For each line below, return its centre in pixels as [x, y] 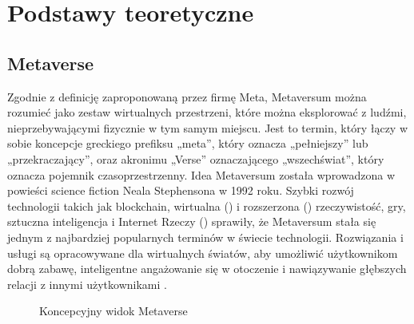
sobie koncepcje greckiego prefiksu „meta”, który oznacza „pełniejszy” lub [188, 143]
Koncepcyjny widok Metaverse [113, 311]
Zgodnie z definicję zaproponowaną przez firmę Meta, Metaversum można [187, 96]
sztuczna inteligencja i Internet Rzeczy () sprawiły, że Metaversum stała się [192, 221]
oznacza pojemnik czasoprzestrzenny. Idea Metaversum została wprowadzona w [201, 174]
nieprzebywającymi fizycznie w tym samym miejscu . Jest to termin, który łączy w [208, 127]
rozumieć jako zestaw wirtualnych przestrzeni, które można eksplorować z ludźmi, [207, 112]
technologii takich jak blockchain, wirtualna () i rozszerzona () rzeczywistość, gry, [207, 205]
